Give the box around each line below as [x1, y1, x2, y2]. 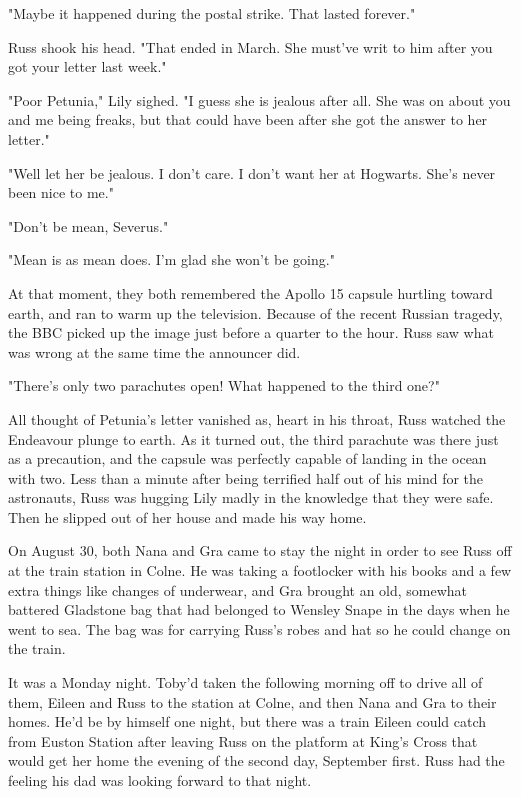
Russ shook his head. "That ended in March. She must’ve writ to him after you [8, 36, 493, 57]
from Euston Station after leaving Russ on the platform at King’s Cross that [8, 730, 478, 751]
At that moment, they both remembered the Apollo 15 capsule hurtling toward [8, 282, 493, 303]
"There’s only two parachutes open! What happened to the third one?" [8, 375, 440, 396]
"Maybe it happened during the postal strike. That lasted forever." [8, 3, 416, 23]
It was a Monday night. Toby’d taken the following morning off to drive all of [8, 672, 483, 693]
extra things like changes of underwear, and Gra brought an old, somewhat [8, 579, 468, 600]
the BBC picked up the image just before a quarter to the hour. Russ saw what [8, 322, 494, 343]
